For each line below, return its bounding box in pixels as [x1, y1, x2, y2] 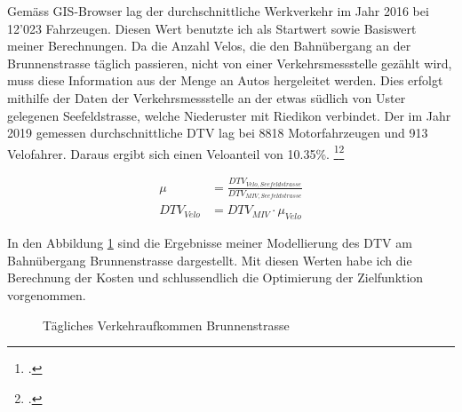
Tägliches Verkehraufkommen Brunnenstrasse [43, 315, 290, 334]
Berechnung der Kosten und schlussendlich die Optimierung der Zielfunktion [7, 268, 424, 287]
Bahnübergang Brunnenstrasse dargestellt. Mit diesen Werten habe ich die [7, 250, 412, 269]
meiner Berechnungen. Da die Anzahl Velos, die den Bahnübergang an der [7, 36, 411, 55]
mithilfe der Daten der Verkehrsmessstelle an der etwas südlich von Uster [7, 88, 406, 107]
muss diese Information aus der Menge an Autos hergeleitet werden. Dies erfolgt [7, 71, 443, 90]
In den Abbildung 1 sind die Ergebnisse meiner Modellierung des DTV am [7, 234, 412, 252]
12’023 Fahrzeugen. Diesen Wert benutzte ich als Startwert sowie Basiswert [7, 19, 417, 37]
